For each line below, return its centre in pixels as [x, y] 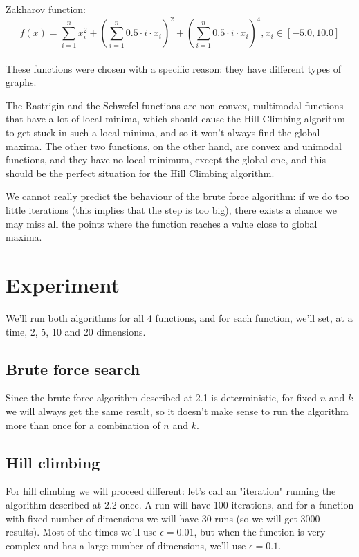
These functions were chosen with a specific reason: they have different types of [174, 68]
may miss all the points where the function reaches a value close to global [162, 223]
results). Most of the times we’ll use [81, 532]
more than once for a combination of [83, 424]
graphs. [21, 82]
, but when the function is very [260, 532]
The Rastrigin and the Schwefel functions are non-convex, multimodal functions [175, 105]
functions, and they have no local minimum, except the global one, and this [166, 159]
